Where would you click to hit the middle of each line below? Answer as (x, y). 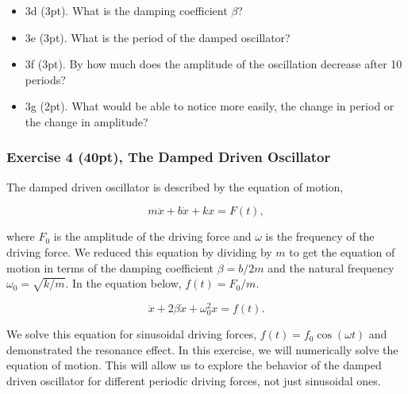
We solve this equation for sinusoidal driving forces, (132, 334)
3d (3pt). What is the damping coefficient (126, 10)
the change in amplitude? (87, 121)
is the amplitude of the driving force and (152, 236)
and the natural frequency (331, 267)
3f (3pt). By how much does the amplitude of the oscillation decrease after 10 (214, 64)
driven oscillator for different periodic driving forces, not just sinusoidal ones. (194, 380)
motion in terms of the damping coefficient (110, 267)
